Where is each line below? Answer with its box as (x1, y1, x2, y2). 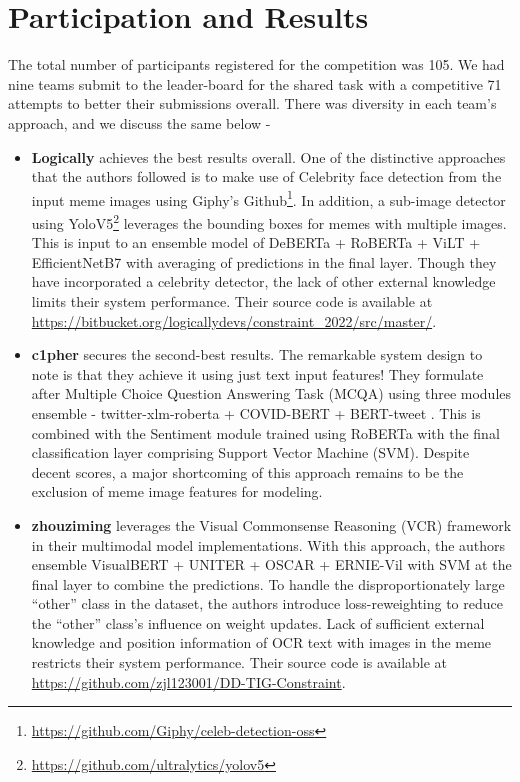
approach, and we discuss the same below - (8, 112, 271, 133)
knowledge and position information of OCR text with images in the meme (31, 632, 492, 653)
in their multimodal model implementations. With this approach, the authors (31, 534, 506, 555)
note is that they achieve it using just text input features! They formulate (31, 363, 484, 384)
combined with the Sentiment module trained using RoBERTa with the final (31, 422, 500, 443)
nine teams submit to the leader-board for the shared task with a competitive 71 (8, 73, 502, 94)
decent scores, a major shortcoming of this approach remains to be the (31, 461, 464, 482)
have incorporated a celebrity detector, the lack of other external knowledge (31, 271, 496, 292)
